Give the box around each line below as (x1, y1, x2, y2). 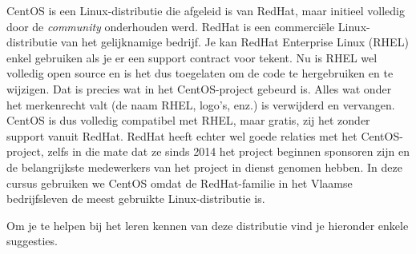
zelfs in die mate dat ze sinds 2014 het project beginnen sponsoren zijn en (47, 143, 410, 160)
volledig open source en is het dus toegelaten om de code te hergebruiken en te (6, 65, 394, 81)
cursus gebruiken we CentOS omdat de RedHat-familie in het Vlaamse (6, 174, 353, 191)
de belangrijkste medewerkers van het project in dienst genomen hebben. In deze (6, 158, 402, 175)
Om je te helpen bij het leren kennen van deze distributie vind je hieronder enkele (6, 216, 409, 233)
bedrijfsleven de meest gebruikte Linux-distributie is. (6, 190, 265, 207)
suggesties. (6, 232, 58, 249)
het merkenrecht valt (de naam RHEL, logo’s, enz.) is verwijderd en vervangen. (6, 96, 395, 113)
